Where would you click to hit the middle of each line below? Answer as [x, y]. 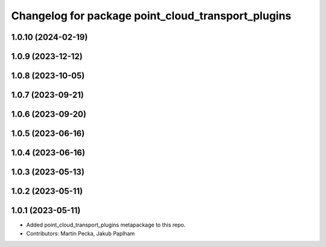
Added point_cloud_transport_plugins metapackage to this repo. [106, 225]
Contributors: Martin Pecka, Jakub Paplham [81, 233]
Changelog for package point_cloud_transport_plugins [151, 16]
